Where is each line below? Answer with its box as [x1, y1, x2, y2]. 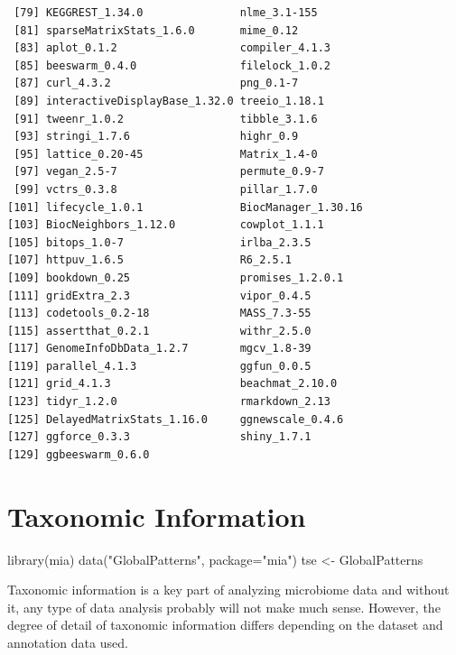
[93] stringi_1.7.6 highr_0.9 [14, 130, 299, 143]
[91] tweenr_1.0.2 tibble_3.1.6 [14, 112, 318, 125]
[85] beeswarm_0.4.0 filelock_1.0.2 [14, 59, 330, 72]
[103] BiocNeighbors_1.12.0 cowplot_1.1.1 [7, 218, 324, 232]
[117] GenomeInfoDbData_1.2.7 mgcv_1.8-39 [7, 342, 312, 355]
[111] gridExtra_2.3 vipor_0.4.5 [7, 289, 312, 302]
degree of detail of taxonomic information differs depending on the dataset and [7, 615, 443, 634]
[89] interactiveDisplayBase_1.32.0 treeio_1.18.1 [14, 94, 324, 107]
